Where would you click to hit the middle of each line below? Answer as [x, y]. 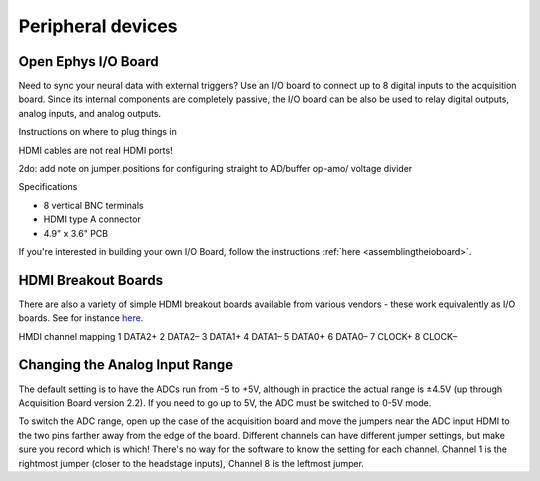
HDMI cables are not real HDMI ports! [96, 150]
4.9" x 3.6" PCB [76, 233]
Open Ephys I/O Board [88, 61]
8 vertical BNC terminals [93, 205]
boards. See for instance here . [81, 318]
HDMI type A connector [92, 219]
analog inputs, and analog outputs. [90, 113]
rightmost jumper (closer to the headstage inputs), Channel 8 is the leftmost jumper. [191, 463]
